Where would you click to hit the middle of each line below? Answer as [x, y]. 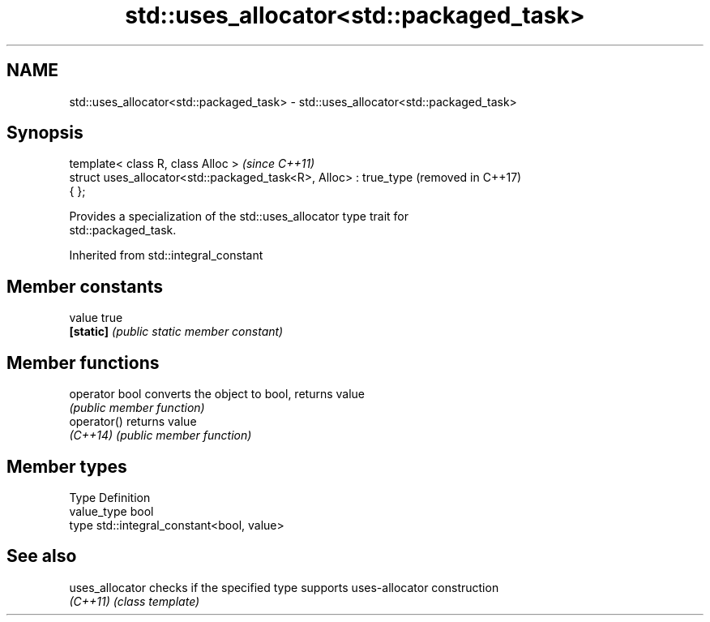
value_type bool [111, 511]
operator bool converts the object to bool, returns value [217, 394]
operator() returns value [133, 422]
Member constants [85, 286]
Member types [67, 466]
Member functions [83, 362]
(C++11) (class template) [135, 601]
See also [42, 556]
